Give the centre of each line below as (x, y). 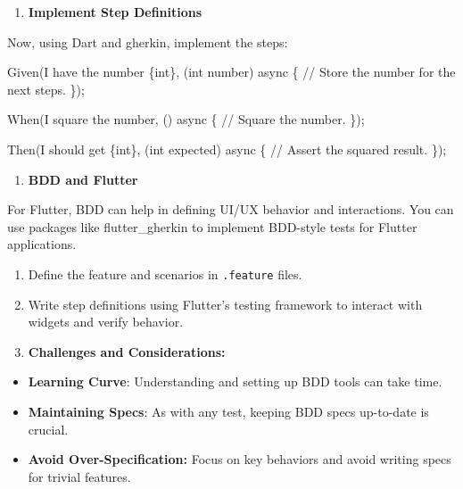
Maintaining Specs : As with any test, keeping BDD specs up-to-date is (228, 411)
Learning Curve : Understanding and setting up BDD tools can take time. (235, 381)
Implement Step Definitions (115, 12)
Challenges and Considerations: (127, 351)
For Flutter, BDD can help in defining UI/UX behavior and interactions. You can (231, 209)
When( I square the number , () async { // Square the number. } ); (186, 119)
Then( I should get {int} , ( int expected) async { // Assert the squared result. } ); (227, 149)
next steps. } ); (46, 89)
